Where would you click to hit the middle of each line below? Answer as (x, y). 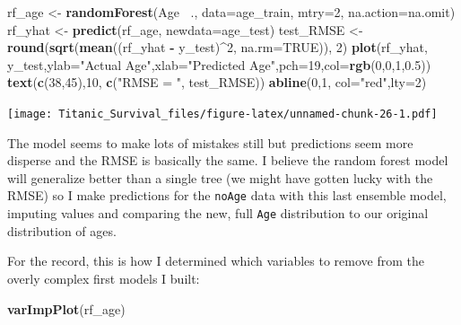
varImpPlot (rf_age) (66, 308)
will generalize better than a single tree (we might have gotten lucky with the (220, 177)
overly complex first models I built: (104, 278)
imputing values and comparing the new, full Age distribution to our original (218, 213)
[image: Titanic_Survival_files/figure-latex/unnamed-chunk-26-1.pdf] (222, 114)
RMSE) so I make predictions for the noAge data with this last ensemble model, (227, 195)
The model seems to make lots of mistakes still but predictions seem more (210, 142)
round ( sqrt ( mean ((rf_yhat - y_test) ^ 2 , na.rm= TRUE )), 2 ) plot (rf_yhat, (217, 47)
